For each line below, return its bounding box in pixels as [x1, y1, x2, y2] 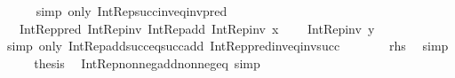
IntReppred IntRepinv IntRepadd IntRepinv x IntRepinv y [19, 19, 375, 37]
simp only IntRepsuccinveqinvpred [36, 2, 227, 19]
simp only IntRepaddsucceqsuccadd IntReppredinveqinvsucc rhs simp [6, 36, 449, 55]
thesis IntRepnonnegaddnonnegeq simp [34, 53, 260, 72]
